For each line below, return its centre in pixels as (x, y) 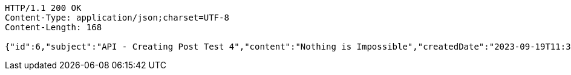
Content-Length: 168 (54, 27)
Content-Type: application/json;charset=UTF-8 (117, 18)
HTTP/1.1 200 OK (43, 8)
